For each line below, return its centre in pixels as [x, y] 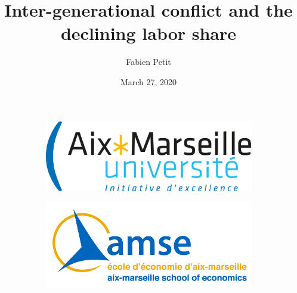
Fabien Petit [148, 62]
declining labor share [148, 33]
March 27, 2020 [148, 81]
